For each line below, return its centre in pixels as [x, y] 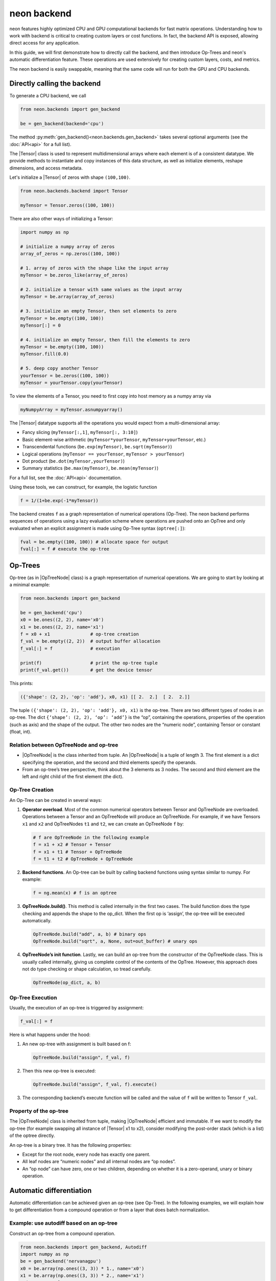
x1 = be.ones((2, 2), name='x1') [62, 627]
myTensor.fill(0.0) [44, 354]
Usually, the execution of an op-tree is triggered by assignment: [77, 1007]
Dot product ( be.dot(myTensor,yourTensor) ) [74, 461]
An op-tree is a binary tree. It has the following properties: [71, 1145]
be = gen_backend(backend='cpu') [62, 124]
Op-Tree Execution [33, 998]
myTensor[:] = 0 [41, 325]
